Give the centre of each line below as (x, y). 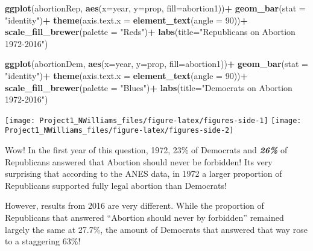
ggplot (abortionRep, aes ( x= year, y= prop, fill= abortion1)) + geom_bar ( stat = (155, 8)
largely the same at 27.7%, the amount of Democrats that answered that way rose (156, 229)
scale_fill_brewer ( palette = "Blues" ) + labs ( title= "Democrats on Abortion (149, 87)
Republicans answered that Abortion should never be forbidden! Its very (139, 161)
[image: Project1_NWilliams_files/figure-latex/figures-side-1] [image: (153, 120)
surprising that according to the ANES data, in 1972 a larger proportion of (144, 173)
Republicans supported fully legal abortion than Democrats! (116, 185)
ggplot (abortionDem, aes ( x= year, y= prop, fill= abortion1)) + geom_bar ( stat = (156, 64)
